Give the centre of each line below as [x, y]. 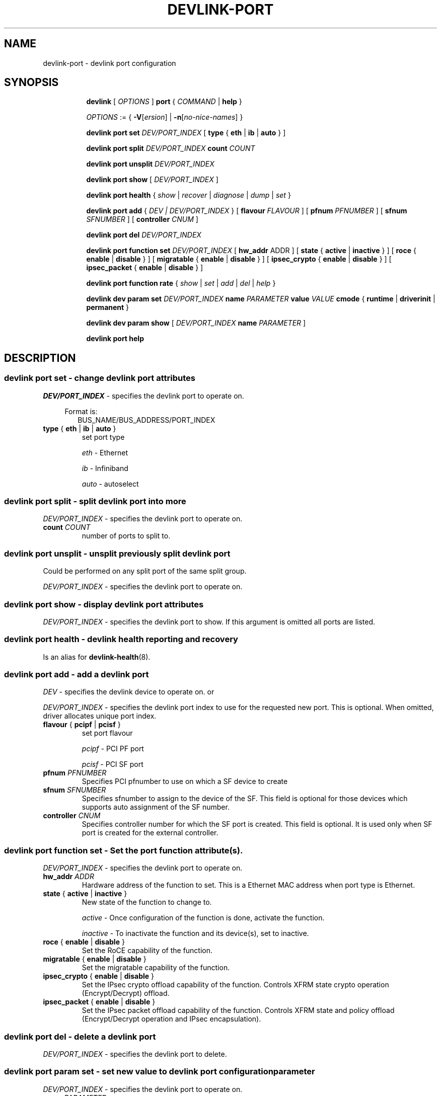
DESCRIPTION [40, 358]
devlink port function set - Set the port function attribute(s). [124, 850]
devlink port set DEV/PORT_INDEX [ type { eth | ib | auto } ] [186, 133]
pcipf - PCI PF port [113, 749]
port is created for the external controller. [150, 833]
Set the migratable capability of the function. [156, 968]
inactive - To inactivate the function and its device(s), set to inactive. [195, 933]
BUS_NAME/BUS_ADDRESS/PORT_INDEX [146, 420]
